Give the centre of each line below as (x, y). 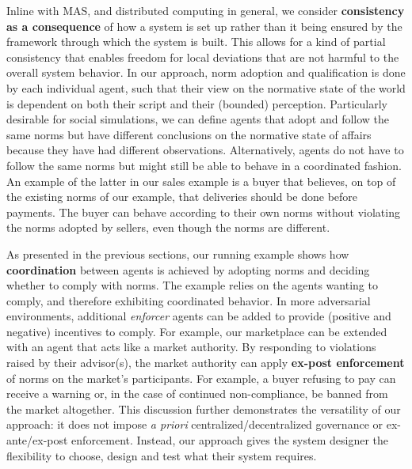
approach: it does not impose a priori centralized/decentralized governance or (195, 424)
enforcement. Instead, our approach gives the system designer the (230, 440)
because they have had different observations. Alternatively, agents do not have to (205, 150)
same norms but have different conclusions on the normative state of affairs (189, 134)
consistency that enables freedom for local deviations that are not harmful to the (203, 57)
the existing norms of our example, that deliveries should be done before (182, 197)
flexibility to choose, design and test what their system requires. (162, 455)
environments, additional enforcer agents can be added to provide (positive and (199, 316)
